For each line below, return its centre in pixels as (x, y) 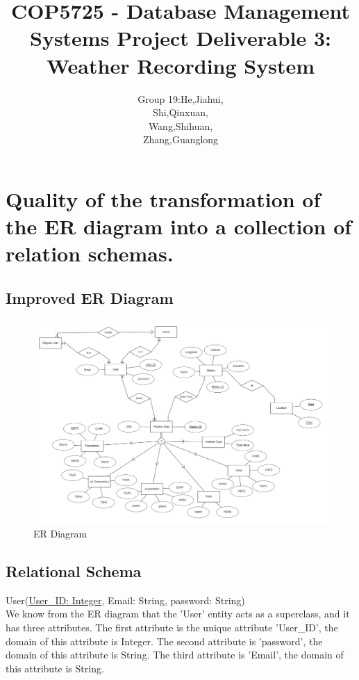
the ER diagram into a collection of (179, 226)
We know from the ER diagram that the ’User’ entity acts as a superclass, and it (178, 614)
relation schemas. (90, 253)
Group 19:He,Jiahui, (181, 98)
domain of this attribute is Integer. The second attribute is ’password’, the (164, 641)
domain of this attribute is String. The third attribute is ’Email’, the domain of (175, 655)
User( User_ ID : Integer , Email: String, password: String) (125, 600)
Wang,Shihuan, (181, 126)
